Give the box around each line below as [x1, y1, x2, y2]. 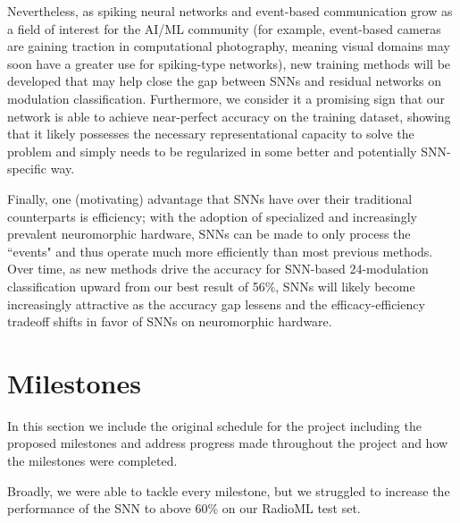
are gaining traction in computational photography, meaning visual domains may [7, 37, 450, 55]
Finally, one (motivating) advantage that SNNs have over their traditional [7, 189, 413, 207]
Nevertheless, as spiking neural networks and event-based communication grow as [7, 2, 453, 20]
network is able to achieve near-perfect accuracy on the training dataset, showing [7, 106, 451, 125]
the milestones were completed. [7, 451, 178, 469]
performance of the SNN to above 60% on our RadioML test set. [7, 499, 361, 518]
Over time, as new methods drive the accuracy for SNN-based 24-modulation [7, 259, 429, 278]
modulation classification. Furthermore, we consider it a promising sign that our [7, 89, 446, 107]
